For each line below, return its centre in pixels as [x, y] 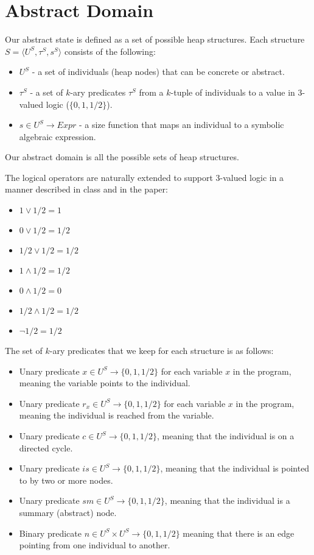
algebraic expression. [58, 136]
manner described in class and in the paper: [86, 189]
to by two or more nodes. [66, 480]
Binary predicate [50, 533]
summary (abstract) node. [68, 512]
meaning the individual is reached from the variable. [117, 415]
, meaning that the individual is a [227, 500]
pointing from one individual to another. [95, 545]
